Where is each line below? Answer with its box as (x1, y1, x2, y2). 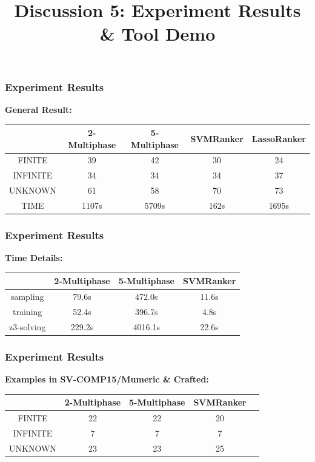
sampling (10, 290, 44, 303)
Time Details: (5, 251, 63, 264)
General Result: (5, 103, 72, 115)
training (13, 305, 42, 318)
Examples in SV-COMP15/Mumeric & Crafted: (5, 373, 209, 386)
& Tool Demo (99, 21, 216, 46)
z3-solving (9, 320, 46, 333)
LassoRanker (251, 132, 306, 144)
